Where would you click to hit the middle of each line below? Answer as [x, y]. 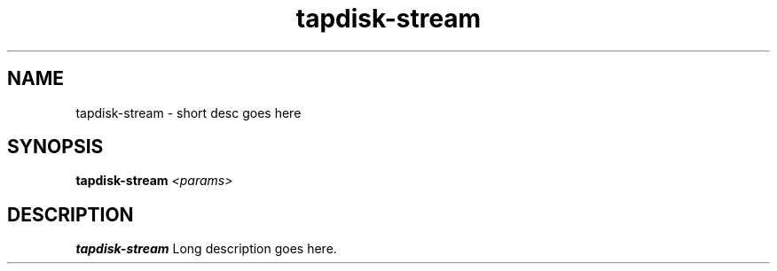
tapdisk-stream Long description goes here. [206, 249]
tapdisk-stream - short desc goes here [188, 112]
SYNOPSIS [55, 147]
